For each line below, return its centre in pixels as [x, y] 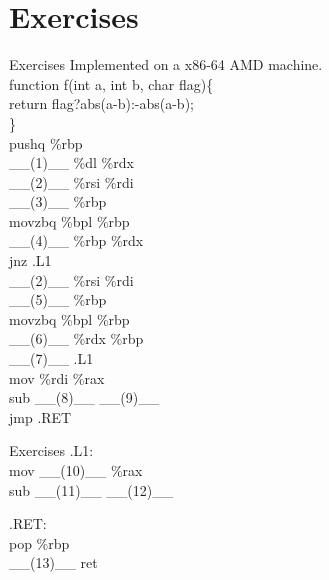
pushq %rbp [46, 142]
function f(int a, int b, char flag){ [111, 83]
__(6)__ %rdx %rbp [76, 338]
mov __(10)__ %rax [76, 470]
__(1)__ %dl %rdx [71, 162]
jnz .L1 [30, 260]
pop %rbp [39, 542]
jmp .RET [40, 416]
